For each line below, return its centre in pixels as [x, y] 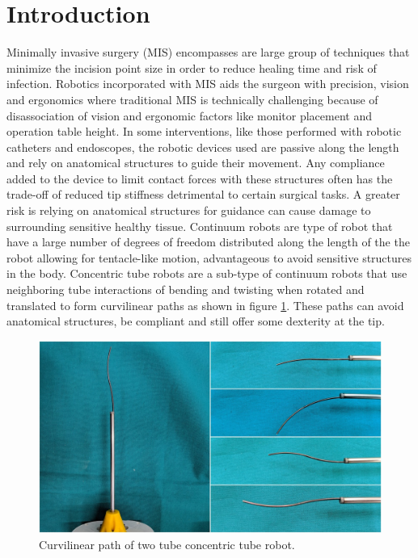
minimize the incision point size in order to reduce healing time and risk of [192, 67]
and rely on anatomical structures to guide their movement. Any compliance [196, 163]
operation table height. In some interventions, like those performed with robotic [204, 131]
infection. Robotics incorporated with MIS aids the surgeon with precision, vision [208, 84]
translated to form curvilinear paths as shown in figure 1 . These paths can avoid [205, 305]
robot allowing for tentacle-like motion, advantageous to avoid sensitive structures [209, 257]
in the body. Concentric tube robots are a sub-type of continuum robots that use [207, 273]
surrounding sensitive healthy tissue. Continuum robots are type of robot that [200, 226]
